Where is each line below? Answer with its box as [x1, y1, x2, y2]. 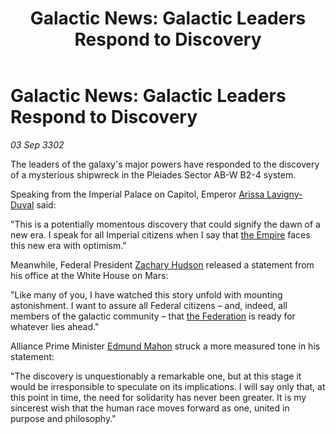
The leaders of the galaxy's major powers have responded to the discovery [10, 158, 320, 170]
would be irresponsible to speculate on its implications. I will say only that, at [10, 380, 326, 392]
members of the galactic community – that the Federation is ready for [10, 310, 296, 322]
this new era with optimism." [10, 239, 127, 251]
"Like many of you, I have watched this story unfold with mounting [10, 288, 283, 301]
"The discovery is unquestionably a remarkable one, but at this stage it [10, 370, 302, 382]
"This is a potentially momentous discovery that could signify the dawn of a [10, 218, 321, 230]
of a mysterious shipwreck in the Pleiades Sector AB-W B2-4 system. [10, 168, 297, 181]
